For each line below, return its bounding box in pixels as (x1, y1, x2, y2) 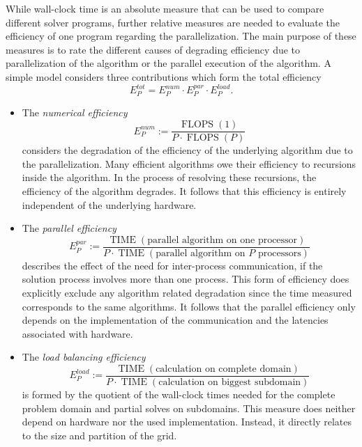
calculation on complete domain (156, 363, 292, 374)
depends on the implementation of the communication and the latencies (22, 313, 329, 327)
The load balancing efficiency (22, 350, 146, 364)
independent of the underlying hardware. (22, 197, 197, 212)
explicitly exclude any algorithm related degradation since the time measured (22, 285, 352, 299)
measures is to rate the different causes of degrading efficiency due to (6, 42, 301, 56)
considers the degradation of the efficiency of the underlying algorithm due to (22, 143, 353, 157)
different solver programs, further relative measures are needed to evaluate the (6, 15, 340, 29)
